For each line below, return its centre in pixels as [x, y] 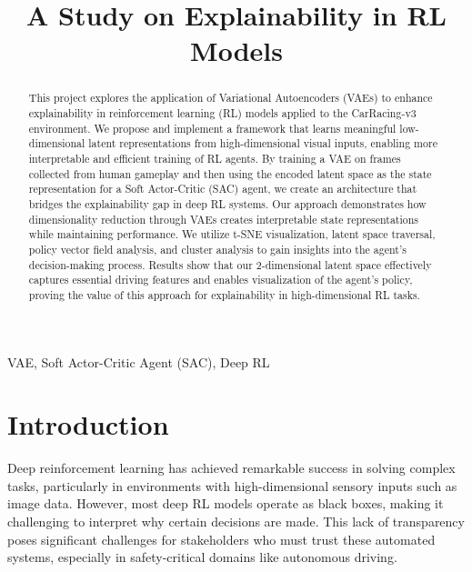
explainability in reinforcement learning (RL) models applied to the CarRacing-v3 [222, 113]
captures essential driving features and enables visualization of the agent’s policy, [221, 280]
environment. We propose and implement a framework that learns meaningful [212, 128]
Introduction [88, 424]
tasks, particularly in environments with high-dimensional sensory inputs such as [232, 485]
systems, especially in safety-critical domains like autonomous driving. [202, 557]
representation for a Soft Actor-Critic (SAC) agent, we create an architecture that [223, 189]
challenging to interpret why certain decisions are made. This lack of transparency [236, 522]
